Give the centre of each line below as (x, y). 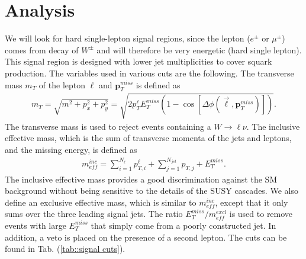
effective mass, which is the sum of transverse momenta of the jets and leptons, (148, 138)
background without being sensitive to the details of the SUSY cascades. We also (152, 191)
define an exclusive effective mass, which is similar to (101, 202)
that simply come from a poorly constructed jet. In (183, 225)
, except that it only (252, 202)
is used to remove (261, 214)
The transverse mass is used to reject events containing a (108, 126)
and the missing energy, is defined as (71, 150)
